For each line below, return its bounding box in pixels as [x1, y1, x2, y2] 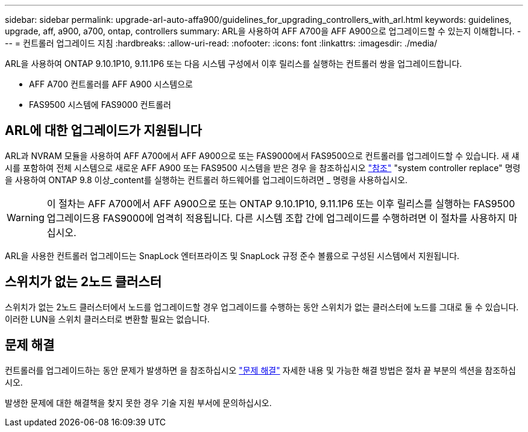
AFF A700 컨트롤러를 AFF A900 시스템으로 [29, 79, 193, 89]
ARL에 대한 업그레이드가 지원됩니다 [5, 123, 202, 139]
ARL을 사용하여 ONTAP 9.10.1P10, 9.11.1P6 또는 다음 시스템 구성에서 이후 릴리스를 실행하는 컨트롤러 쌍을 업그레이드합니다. [5, 58, 462, 69]
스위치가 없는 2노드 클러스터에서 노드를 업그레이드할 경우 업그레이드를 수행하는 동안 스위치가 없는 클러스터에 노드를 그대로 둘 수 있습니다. [5, 301, 519, 312]
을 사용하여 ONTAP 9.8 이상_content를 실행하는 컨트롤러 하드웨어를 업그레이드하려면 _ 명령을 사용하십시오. [5, 174, 408, 185]
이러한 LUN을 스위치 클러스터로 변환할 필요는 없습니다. [5, 313, 210, 324]
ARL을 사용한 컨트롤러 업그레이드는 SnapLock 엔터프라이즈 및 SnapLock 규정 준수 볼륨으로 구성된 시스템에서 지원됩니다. [5, 250, 460, 261]
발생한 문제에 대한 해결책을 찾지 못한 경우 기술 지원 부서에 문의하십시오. [5, 397, 272, 408]
